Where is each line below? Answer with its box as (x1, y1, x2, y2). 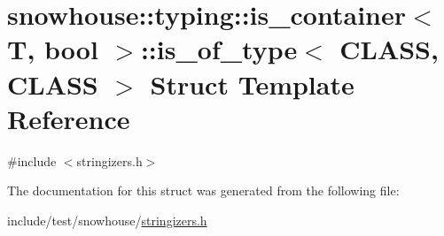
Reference (7, 100, 130, 136)
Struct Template (150, 65, 354, 102)
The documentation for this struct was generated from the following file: (7, 181, 400, 200)
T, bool (7, 31, 98, 67)
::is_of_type (140, 31, 298, 67)
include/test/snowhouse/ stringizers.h (7, 210, 207, 229)
